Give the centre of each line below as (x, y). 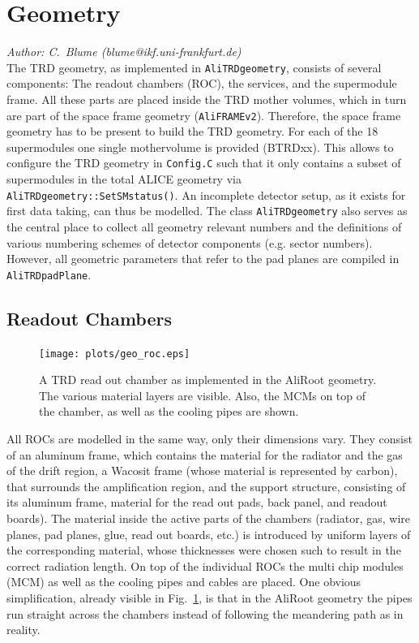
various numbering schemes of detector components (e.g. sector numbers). (190, 242)
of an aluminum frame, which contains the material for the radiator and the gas (205, 454)
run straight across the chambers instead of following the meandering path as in (205, 613)
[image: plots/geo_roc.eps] (115, 354)
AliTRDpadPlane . (49, 274)
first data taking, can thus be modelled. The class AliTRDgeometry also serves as (207, 211)
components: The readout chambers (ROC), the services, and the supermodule (202, 83)
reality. (24, 630)
